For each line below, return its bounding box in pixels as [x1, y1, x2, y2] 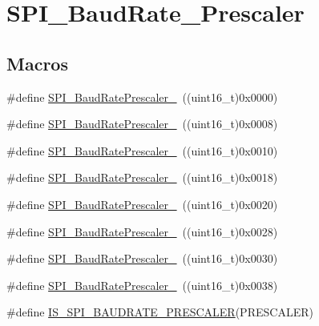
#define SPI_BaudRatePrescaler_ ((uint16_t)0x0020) [6, 195, 278, 212]
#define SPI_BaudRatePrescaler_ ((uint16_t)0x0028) [6, 223, 278, 239]
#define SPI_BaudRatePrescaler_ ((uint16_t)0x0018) [6, 169, 278, 186]
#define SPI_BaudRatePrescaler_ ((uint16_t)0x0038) [6, 276, 278, 293]
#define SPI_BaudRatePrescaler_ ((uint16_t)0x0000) [6, 88, 278, 105]
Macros [6, 50, 68, 75]
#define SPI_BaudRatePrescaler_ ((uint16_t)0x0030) [6, 250, 278, 267]
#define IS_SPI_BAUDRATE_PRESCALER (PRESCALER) [6, 304, 313, 320]
